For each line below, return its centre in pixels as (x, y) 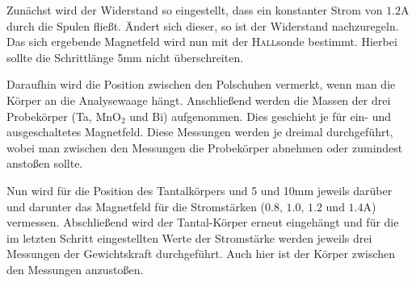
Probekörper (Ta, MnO (64, 116)
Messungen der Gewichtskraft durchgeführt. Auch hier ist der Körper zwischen (201, 254)
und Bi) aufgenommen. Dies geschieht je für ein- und (261, 116)
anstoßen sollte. (45, 163)
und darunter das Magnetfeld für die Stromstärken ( (136, 206)
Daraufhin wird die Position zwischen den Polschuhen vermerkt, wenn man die (201, 84)
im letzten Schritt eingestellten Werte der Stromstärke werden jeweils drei (189, 237)
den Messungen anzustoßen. (75, 269)
